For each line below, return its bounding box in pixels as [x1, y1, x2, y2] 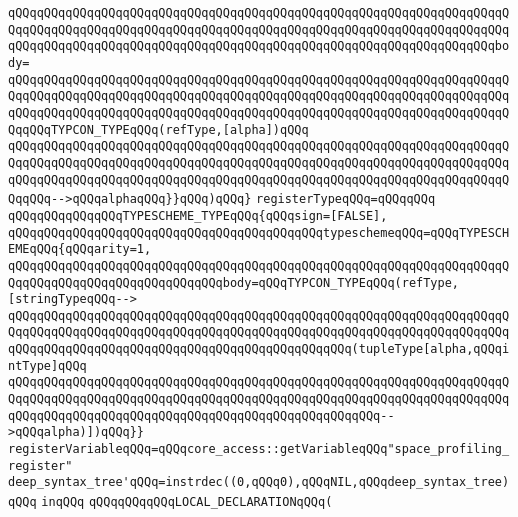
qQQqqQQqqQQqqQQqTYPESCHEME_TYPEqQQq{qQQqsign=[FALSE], [8, 208, 388, 223]
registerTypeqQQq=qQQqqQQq [256, 192, 436, 207]
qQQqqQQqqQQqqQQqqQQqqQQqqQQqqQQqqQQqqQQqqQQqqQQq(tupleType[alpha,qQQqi [8, 342, 510, 357]
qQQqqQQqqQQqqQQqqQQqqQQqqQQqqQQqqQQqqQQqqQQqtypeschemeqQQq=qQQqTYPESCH [8, 225, 510, 240]
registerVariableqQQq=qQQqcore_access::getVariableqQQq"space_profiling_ [8, 442, 510, 457]
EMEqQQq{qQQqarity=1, [8, 242, 152, 257]
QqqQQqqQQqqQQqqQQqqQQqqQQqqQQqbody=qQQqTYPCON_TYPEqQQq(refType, [8, 275, 460, 290]
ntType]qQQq [8, 358, 87, 373]
